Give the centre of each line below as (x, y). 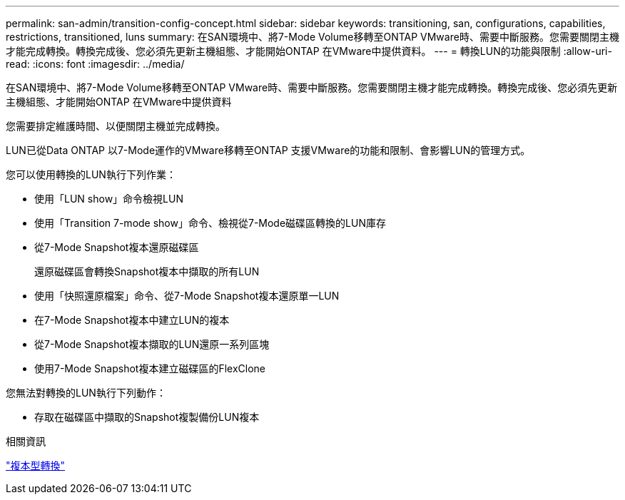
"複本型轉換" (36, 465)
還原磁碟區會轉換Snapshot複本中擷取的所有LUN (147, 271)
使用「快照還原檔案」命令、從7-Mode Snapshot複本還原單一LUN (187, 296)
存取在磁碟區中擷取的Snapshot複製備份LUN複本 (147, 417)
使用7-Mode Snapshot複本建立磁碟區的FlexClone (150, 368)
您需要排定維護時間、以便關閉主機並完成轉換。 (116, 126)
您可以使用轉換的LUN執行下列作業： (91, 174)
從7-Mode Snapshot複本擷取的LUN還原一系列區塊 (152, 344)
